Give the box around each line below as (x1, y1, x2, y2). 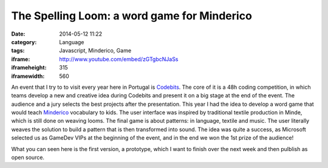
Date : (11, 30, 26, 37)
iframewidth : (11, 73, 45, 80)
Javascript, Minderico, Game (59, 47, 132, 54)
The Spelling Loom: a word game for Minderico (11, 9, 252, 22)
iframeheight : (11, 64, 47, 71)
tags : (11, 47, 25, 54)
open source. (11, 154, 45, 161)
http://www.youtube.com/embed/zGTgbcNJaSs (59, 55, 179, 63)
